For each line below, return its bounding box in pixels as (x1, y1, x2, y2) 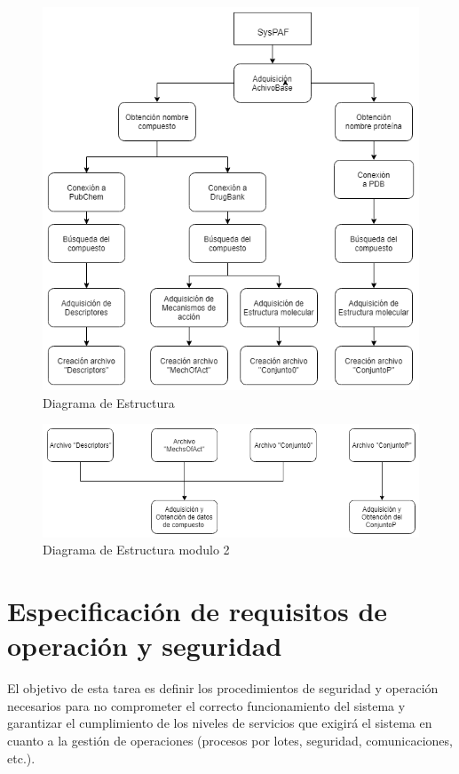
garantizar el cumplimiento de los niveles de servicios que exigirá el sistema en (7, 714, 432, 732)
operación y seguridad (7, 627, 282, 664)
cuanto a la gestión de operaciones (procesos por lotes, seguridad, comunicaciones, (7, 731, 453, 749)
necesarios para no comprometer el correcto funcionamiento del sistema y (7, 696, 406, 714)
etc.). (7, 748, 36, 767)
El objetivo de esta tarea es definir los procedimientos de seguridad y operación (7, 679, 439, 698)
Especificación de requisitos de (7, 593, 388, 629)
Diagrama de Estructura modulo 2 (43, 540, 230, 559)
